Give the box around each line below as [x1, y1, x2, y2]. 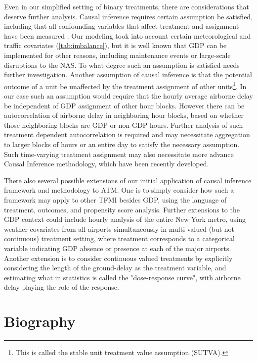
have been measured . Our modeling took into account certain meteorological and [4, 30, 251, 41]
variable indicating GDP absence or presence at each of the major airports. [4, 243, 231, 253]
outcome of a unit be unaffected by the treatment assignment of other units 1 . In [4, 79, 247, 91]
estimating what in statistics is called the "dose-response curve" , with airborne [4, 272, 241, 282]
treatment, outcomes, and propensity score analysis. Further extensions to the [4, 204, 240, 214]
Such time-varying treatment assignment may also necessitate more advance [4, 149, 234, 159]
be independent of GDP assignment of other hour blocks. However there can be [4, 100, 245, 110]
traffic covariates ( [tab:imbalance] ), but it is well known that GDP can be [4, 40, 227, 51]
